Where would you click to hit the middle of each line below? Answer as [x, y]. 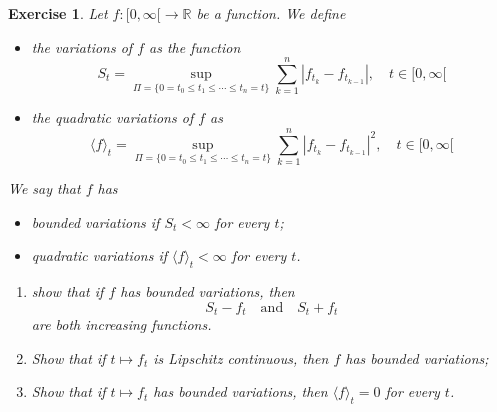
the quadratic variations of [112, 117]
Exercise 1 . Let [58, 13]
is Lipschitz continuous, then [241, 357]
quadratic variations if [99, 255]
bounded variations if [95, 221]
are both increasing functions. [121, 324]
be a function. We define [271, 13]
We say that [44, 188]
